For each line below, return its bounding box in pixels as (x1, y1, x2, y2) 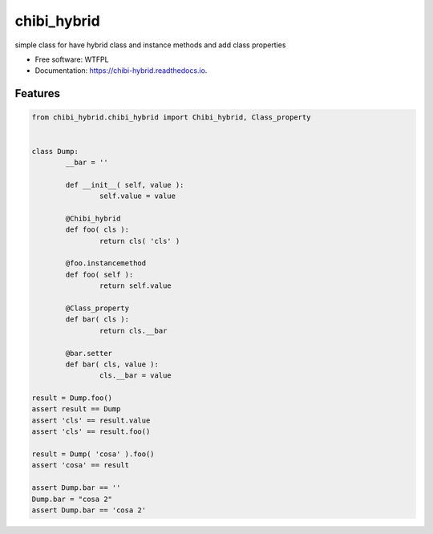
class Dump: (31, 147, 79, 156)
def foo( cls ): (65, 225, 130, 234)
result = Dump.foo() (31, 394, 112, 403)
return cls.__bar (99, 326, 168, 335)
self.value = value (99, 192, 176, 200)
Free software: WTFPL (34, 55, 109, 64)
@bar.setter (65, 349, 112, 358)
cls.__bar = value (99, 371, 172, 380)
